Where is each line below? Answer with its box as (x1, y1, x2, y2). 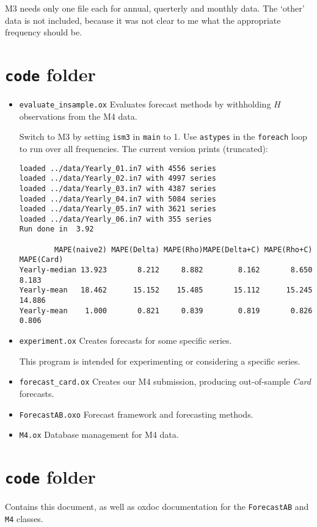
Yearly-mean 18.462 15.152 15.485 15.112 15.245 (19, 286, 313, 295)
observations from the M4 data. (19, 109, 137, 122)
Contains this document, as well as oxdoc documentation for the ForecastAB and (5, 500, 309, 513)
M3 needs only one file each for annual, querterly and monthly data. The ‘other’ (5, 2, 305, 14)
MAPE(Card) (19, 255, 64, 264)
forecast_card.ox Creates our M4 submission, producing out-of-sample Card (19, 375, 311, 388)
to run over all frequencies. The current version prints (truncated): (19, 142, 268, 154)
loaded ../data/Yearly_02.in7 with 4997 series (19, 174, 216, 183)
